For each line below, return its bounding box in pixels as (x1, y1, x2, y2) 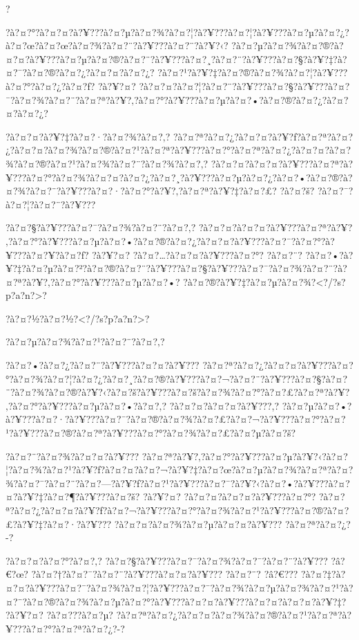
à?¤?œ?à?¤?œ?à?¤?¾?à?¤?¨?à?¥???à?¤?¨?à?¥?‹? (6, 38, 229, 53)
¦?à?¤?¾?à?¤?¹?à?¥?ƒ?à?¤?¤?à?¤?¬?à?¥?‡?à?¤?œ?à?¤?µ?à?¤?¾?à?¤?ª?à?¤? (6, 462, 353, 477)
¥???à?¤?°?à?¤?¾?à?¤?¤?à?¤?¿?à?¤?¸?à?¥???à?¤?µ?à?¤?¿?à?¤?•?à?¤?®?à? (6, 170, 353, 184)
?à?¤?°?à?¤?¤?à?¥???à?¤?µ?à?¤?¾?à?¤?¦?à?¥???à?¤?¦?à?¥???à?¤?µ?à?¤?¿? (6, 24, 349, 39)
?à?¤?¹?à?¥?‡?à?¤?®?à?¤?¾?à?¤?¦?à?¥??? (157, 65, 348, 80)
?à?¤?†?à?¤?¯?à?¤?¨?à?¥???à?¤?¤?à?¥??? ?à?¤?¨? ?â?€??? (31, 567, 298, 581)
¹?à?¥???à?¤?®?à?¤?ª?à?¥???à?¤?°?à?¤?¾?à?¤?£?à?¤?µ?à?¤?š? (6, 426, 296, 440)
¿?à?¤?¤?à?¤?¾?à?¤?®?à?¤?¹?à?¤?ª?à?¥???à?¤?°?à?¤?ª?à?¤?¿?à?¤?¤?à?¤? (6, 143, 351, 157)
